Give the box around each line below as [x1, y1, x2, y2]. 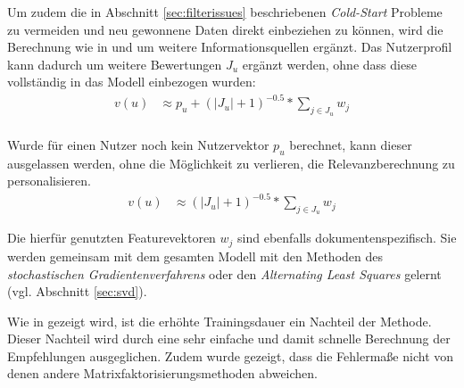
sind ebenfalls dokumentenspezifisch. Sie [237, 228, 457, 247]
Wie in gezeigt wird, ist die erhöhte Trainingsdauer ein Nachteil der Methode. [7, 311, 432, 330]
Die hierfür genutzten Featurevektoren [7, 228, 216, 247]
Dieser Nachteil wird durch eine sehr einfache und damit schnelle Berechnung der [7, 329, 451, 348]
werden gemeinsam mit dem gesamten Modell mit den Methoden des [7, 246, 383, 265]
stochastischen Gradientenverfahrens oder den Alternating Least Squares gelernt [7, 264, 442, 283]
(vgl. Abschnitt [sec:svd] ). [7, 282, 147, 301]
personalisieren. [7, 171, 91, 190]
